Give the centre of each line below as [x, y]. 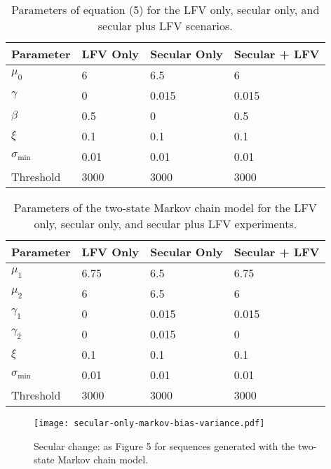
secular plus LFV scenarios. [165, 26]
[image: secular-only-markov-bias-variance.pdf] [149, 423]
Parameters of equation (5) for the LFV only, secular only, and [165, 9]
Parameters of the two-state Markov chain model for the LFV [165, 207]
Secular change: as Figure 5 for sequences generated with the [164, 445]
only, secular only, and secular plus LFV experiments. [165, 224]
